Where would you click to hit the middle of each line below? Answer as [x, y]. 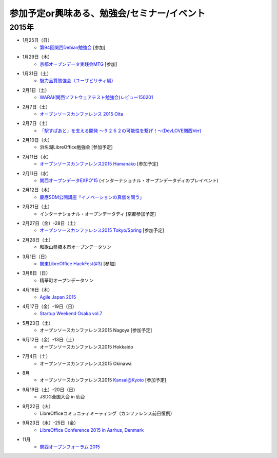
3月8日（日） [36, 273]
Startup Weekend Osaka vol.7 [71, 314]
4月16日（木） [37, 290]
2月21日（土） [37, 207]
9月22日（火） [38, 406]
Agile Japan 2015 [58, 297]
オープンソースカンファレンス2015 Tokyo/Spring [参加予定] [102, 230]
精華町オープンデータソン [67, 280]
